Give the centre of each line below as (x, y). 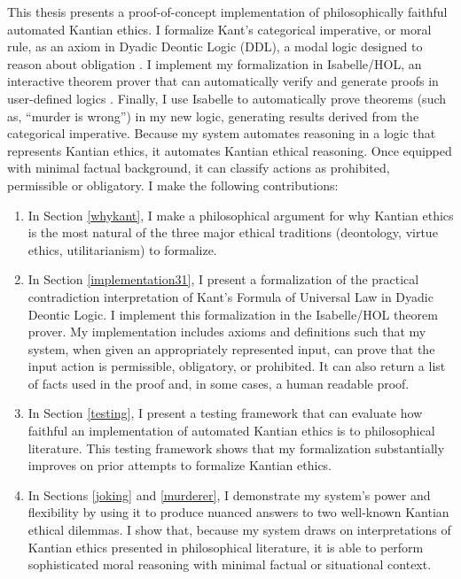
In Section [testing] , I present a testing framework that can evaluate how (225, 413)
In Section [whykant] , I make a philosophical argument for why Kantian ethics (241, 215)
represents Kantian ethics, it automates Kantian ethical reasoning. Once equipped (230, 150)
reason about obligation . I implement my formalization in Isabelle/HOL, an (215, 63)
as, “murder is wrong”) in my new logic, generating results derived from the (213, 116)
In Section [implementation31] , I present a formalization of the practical (223, 279)
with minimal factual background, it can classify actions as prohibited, (199, 168)
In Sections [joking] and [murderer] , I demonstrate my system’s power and (229, 494)
